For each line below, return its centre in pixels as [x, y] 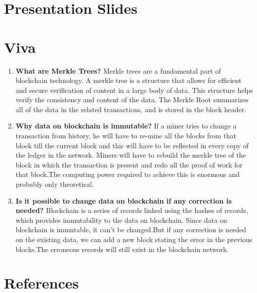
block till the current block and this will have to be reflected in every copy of [132, 145]
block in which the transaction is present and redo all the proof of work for [129, 164]
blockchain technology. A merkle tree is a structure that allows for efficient [128, 80]
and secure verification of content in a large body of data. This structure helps [134, 90]
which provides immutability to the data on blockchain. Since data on [121, 220]
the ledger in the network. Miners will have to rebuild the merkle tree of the [131, 155]
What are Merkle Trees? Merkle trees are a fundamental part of [118, 70]
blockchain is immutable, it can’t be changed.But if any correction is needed [131, 230]
